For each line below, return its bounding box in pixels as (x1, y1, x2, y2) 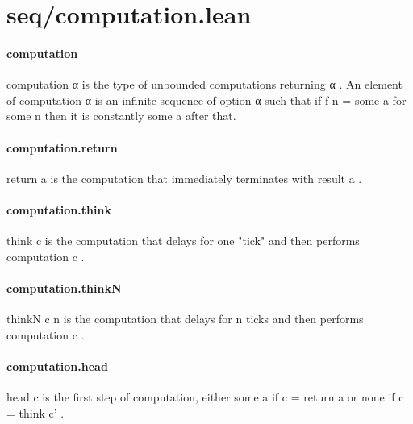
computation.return (6, 139, 118, 156)
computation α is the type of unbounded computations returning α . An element (6, 76, 403, 93)
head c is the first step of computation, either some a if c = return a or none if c (6, 389, 404, 405)
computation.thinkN (6, 279, 122, 296)
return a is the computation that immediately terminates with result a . (6, 169, 362, 186)
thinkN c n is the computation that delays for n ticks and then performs (6, 310, 364, 327)
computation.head (6, 357, 108, 374)
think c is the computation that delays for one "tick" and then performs (6, 232, 360, 249)
